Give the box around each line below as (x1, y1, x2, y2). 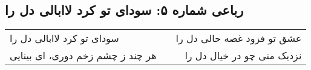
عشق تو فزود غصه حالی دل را (175, 31, 302, 45)
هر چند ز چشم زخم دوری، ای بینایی (10, 48, 157, 63)
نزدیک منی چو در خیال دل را (185, 48, 302, 63)
